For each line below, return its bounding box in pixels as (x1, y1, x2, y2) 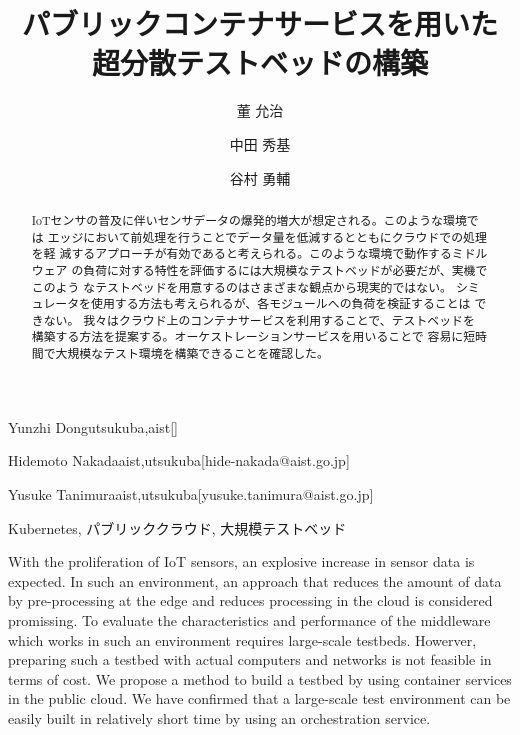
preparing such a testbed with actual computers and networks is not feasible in (8, 649, 492, 670)
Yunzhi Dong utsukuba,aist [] (8, 416, 178, 437)
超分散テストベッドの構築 (91, 42, 428, 83)
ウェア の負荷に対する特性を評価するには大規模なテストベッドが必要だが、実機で (31, 261, 488, 278)
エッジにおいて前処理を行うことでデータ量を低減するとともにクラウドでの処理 (47, 228, 487, 245)
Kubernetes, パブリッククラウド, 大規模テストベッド (8, 517, 347, 538)
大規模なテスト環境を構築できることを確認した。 (55, 345, 329, 362)
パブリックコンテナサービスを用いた (21, 3, 498, 44)
